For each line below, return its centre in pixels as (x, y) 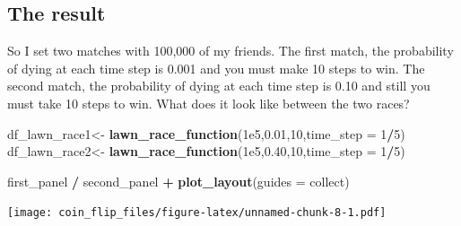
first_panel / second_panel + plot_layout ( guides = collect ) (178, 181)
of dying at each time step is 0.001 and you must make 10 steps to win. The (216, 68)
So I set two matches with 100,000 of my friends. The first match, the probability (230, 51)
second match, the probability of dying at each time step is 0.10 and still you (219, 86)
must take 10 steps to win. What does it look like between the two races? (209, 103)
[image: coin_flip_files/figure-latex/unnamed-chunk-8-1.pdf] (197, 213)
